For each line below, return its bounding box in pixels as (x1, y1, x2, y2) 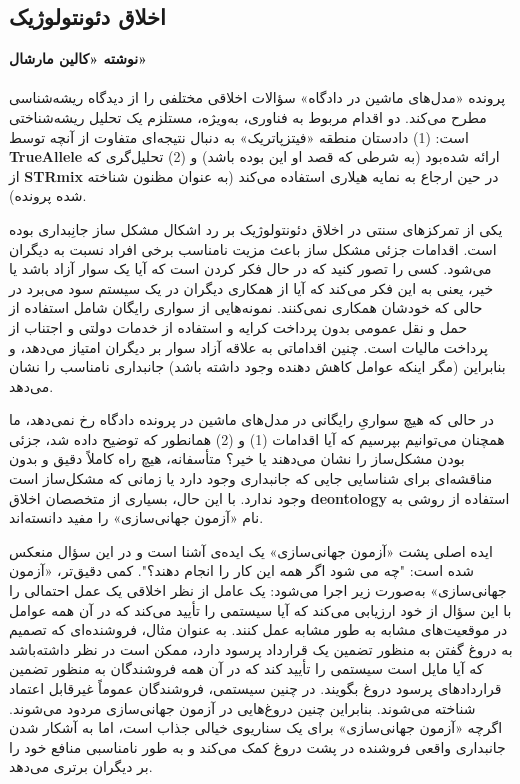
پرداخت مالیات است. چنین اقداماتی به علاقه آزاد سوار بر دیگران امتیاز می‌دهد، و (9, 336, 488, 357)
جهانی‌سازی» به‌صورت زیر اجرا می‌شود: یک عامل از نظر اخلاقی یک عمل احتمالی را (9, 580, 507, 601)
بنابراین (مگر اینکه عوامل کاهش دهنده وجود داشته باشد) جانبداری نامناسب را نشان (9, 356, 506, 377)
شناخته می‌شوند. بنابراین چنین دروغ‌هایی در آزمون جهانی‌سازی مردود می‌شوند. (9, 697, 476, 718)
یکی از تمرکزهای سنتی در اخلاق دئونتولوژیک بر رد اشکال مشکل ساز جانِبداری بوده (9, 218, 503, 239)
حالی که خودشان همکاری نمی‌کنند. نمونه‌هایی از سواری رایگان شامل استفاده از (9, 297, 483, 318)
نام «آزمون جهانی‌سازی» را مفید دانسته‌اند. (9, 507, 264, 528)
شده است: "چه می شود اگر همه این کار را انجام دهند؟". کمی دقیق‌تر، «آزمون (9, 560, 475, 581)
